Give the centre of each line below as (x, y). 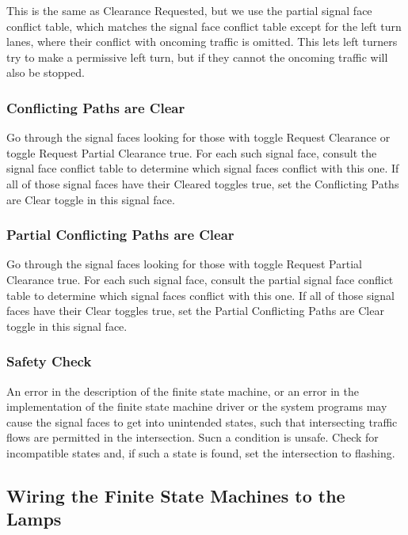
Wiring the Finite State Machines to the (176, 495)
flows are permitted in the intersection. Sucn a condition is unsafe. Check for (193, 437)
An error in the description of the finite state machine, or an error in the (183, 391)
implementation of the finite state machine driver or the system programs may (197, 406)
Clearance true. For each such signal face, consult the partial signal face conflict (200, 279)
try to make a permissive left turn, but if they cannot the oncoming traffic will (197, 57)
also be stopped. (46, 72)
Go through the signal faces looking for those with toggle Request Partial (184, 264)
